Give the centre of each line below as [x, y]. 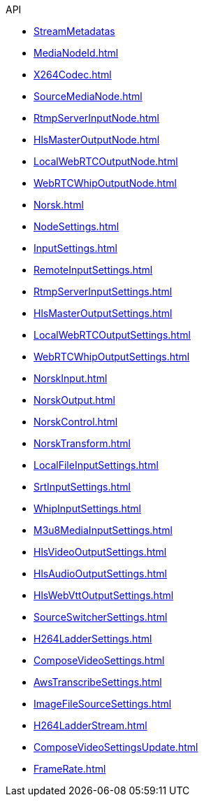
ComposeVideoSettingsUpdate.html [116, 747]
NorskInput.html [71, 378]
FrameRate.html [70, 769]
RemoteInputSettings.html [93, 270]
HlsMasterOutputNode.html [97, 140]
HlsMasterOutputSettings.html [103, 313]
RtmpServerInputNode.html [96, 118]
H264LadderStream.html [90, 725]
